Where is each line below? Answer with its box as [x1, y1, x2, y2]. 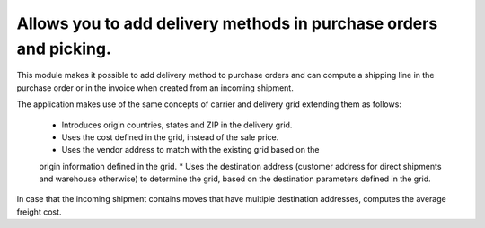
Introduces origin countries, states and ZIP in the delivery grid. [61, 119, 293, 130]
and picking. [16, 39, 111, 58]
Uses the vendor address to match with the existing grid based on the [61, 145, 320, 155]
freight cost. [16, 206, 62, 217]
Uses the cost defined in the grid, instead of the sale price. [61, 131, 279, 143]
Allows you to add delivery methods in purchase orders [16, 13, 438, 33]
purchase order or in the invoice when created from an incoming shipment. [16, 82, 294, 93]
